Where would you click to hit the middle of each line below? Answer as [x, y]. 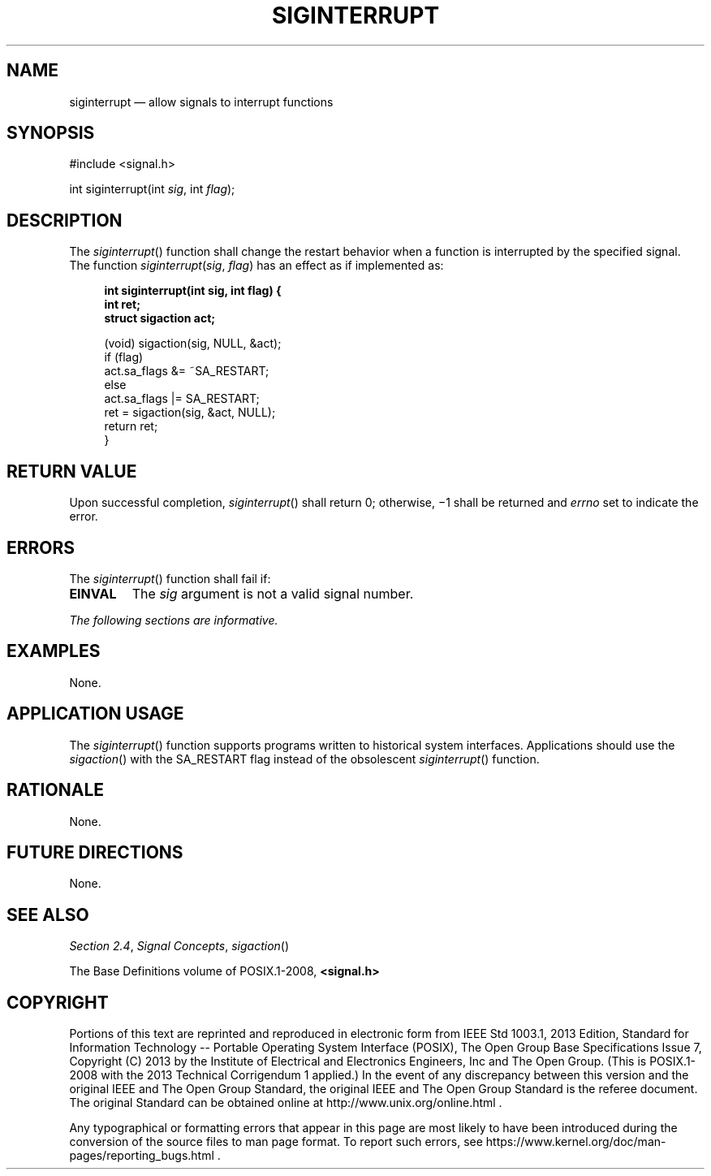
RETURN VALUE [72, 471]
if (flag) [124, 357]
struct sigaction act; [160, 318]
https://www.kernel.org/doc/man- [576, 1142]
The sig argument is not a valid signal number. [273, 593]
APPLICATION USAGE [95, 714]
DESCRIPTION [65, 220]
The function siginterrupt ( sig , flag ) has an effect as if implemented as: [256, 266]
